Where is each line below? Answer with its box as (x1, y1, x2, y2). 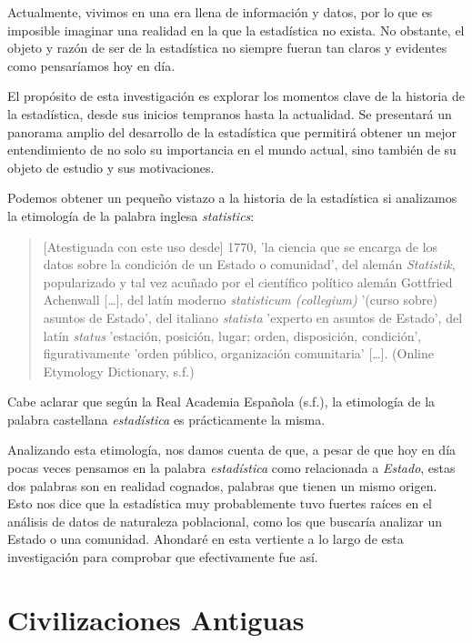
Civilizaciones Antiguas (7, 600, 305, 638)
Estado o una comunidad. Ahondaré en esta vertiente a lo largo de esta (7, 529, 404, 548)
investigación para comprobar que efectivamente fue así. (7, 548, 318, 567)
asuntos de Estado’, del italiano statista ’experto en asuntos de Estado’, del (43, 307, 463, 327)
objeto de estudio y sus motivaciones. (7, 157, 215, 176)
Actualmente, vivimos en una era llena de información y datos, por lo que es (7, 3, 433, 21)
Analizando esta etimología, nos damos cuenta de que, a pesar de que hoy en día (7, 440, 457, 459)
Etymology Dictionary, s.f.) (43, 361, 195, 380)
